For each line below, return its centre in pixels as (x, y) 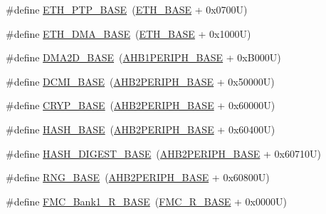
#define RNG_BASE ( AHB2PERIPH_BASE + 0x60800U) (138, 177)
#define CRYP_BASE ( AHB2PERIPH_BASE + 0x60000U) (141, 105)
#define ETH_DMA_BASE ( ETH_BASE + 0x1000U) (128, 33)
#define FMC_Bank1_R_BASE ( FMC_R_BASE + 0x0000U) (146, 201)
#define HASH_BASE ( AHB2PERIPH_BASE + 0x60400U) (141, 129)
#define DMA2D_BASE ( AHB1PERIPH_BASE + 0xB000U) (143, 57)
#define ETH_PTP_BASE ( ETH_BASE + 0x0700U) (127, 9)
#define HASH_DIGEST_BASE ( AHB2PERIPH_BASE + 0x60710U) (163, 153)
